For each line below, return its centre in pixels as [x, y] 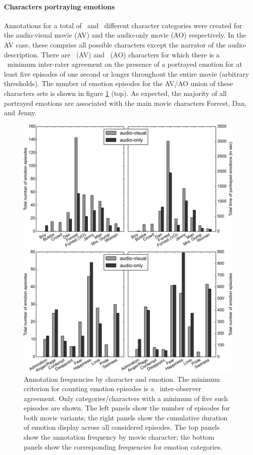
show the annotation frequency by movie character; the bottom [119, 437]
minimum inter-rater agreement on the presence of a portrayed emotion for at [125, 64]
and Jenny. [20, 113]
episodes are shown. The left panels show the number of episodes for [127, 408]
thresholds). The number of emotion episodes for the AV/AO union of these [119, 83]
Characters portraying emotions [59, 6]
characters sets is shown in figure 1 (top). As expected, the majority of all [115, 93]
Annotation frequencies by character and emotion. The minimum [122, 379]
